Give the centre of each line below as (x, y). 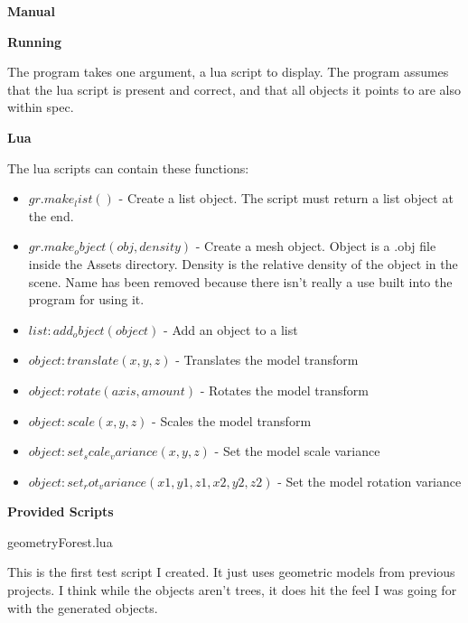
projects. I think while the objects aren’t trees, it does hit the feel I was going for (232, 590)
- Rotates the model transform (284, 390)
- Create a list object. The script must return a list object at (286, 198)
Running (34, 41)
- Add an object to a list (231, 329)
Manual (31, 11)
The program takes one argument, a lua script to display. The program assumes (228, 72)
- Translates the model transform (267, 360)
